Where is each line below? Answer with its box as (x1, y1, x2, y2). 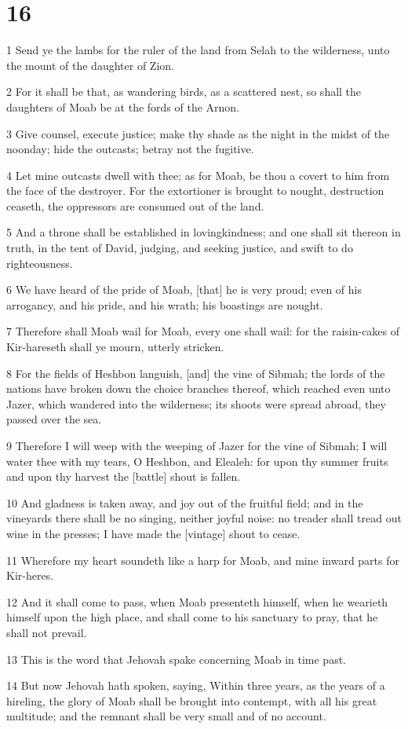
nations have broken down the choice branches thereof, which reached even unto (6, 380, 391, 397)
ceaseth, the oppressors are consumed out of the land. (6, 197, 264, 214)
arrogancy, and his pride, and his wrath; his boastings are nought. (6, 296, 323, 313)
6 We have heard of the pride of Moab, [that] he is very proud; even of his (6, 281, 362, 298)
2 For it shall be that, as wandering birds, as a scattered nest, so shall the (6, 83, 362, 100)
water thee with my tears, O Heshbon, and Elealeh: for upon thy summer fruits (6, 452, 388, 469)
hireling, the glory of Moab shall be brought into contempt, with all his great (6, 692, 377, 709)
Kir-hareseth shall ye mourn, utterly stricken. (6, 339, 224, 355)
